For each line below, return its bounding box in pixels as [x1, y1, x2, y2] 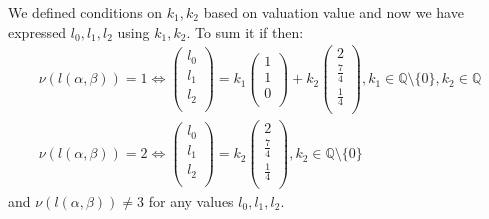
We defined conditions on [8, 2, 163, 22]
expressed [8, 21, 67, 42]
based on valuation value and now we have [203, 2, 464, 22]
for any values [148, 191, 234, 211]
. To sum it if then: [186, 21, 304, 42]
